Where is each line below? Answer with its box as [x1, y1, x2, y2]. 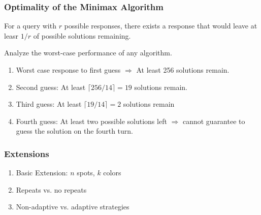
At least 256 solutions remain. [136, 65, 230, 75]
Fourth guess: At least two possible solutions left [16, 115, 167, 126]
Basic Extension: [16, 167, 68, 178]
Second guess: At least [16, 81, 86, 92]
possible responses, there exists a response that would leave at [64, 20, 257, 31]
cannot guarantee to [182, 115, 245, 126]
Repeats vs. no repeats [16, 184, 87, 195]
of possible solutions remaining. [33, 30, 131, 41]
